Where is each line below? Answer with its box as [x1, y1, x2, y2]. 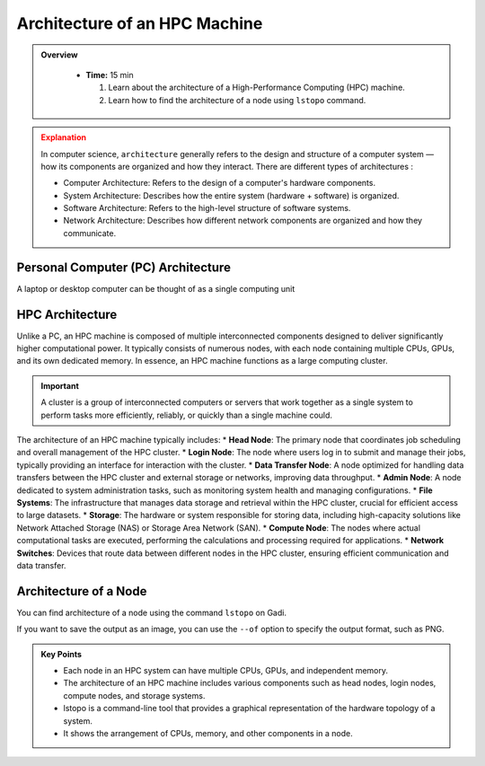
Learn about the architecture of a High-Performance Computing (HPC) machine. [108, 82, 406, 93]
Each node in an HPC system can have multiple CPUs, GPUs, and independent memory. [63, 665, 389, 675]
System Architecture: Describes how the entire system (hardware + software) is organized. [63, 189, 400, 201]
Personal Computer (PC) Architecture [16, 260, 231, 275]
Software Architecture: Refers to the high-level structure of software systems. [63, 203, 351, 214]
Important [40, 380, 80, 391]
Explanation [40, 132, 87, 143]
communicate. [63, 227, 117, 238]
